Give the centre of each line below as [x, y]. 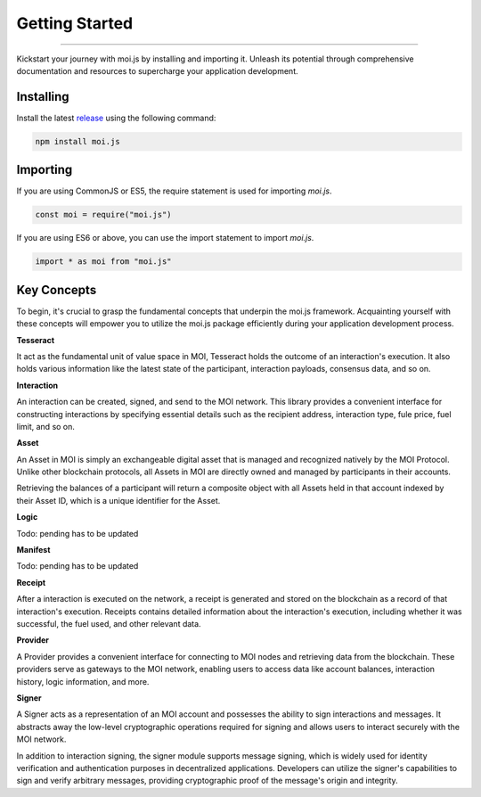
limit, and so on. [46, 426]
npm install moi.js [77, 141]
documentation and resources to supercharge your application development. [157, 70]
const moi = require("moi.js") [104, 215]
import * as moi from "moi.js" [104, 262]
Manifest [33, 550]
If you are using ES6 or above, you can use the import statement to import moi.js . [165, 238]
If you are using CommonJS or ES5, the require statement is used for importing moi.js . [175, 191]
